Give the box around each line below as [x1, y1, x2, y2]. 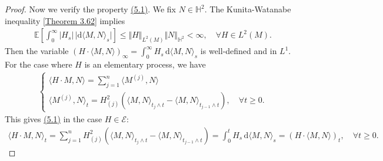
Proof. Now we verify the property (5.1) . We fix [5, 3, 176, 15]
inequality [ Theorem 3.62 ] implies [5, 14, 125, 26]
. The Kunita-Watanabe [204, 3, 291, 15]
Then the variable [5, 45, 69, 57]
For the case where [5, 58, 72, 70]
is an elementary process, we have [84, 58, 206, 70]
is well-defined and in [200, 45, 277, 57]
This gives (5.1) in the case [5, 113, 102, 125]
